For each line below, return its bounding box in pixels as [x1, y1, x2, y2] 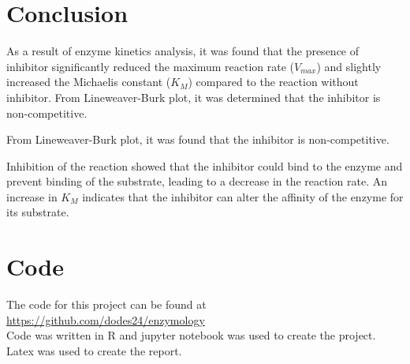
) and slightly [316, 58, 382, 74]
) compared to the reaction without [188, 73, 359, 90]
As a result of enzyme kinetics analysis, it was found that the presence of [6, 43, 360, 59]
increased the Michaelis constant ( [6, 73, 171, 90]
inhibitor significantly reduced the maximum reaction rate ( [6, 58, 295, 74]
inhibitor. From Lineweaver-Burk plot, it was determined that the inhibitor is [6, 88, 381, 105]
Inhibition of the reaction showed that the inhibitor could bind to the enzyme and [6, 157, 403, 174]
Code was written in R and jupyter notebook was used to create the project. [6, 327, 376, 343]
